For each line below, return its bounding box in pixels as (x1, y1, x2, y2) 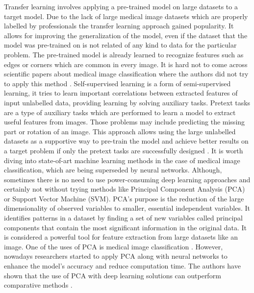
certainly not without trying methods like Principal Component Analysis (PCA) (4, 184, 245, 194)
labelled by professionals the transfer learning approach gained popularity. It (4, 21, 234, 31)
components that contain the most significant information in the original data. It (4, 222, 247, 232)
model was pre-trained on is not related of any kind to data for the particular (4, 40, 237, 50)
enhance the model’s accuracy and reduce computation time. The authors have (4, 261, 241, 271)
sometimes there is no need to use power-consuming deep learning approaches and (4, 174, 251, 184)
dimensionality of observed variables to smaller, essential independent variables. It (4, 203, 250, 213)
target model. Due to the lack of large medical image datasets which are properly (4, 11, 248, 21)
